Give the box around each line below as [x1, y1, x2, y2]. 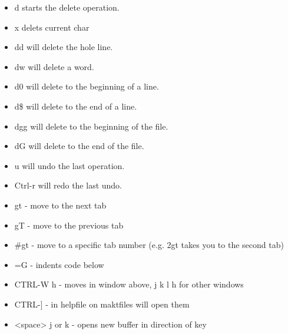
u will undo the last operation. [14, 159, 125, 171]
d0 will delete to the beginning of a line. [14, 80, 159, 92]
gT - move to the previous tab [14, 219, 124, 231]
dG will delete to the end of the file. [14, 140, 144, 152]
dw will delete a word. [14, 60, 94, 72]
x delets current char [14, 21, 90, 33]
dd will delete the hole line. [14, 41, 113, 53]
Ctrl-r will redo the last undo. [14, 179, 123, 191]
